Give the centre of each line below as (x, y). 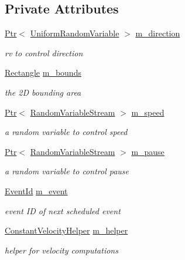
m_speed (148, 112)
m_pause (148, 151)
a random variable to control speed (66, 132)
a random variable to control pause (67, 171)
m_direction (158, 33)
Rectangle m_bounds (43, 72)
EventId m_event (36, 190)
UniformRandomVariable (75, 33)
